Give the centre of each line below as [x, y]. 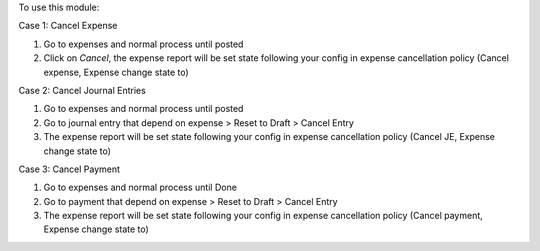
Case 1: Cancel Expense [68, 26]
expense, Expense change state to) [116, 72]
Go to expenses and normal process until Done [140, 187]
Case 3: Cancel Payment [69, 169]
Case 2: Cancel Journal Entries [82, 90]
